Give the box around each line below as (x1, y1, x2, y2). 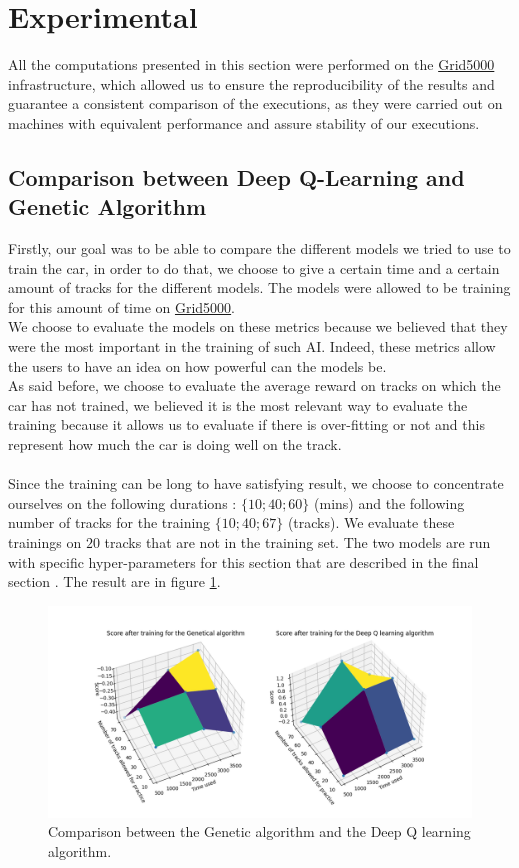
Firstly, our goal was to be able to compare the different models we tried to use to (8, 238, 511, 259)
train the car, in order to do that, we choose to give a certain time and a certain (8, 257, 500, 278)
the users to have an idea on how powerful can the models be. (8, 355, 387, 376)
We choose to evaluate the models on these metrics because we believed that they (8, 316, 508, 337)
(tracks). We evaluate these (287, 512, 455, 533)
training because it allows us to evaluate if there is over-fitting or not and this (8, 414, 485, 435)
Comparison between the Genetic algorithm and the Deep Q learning (48, 821, 471, 842)
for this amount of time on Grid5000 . (8, 296, 236, 317)
